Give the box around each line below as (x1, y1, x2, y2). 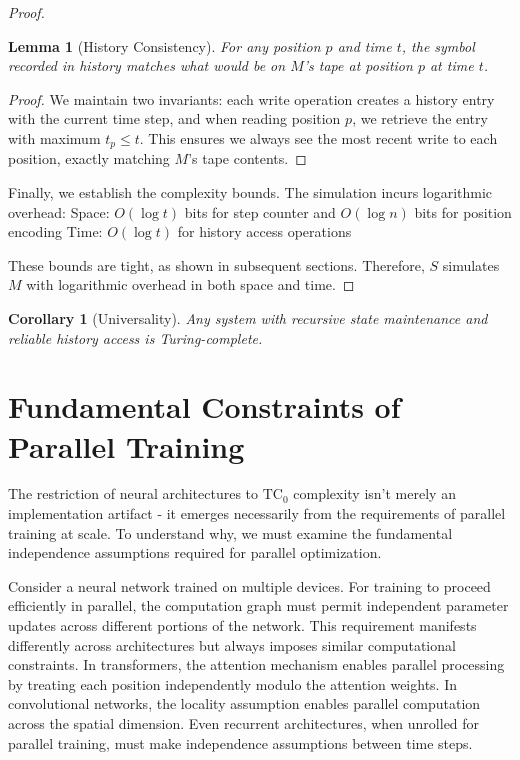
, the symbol (401, 35, 475, 56)
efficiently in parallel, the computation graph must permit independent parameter (8, 595, 509, 616)
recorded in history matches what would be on (8, 55, 286, 76)
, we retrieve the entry (352, 108, 488, 129)
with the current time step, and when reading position (8, 108, 341, 129)
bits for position (414, 201, 512, 222)
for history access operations (177, 221, 352, 242)
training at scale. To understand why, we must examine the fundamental (8, 522, 453, 543)
